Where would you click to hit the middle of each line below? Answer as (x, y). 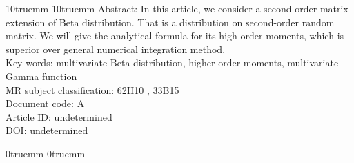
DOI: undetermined (47, 130)
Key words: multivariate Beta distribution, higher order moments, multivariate (172, 63)
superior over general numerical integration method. (116, 49)
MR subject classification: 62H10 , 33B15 (92, 89)
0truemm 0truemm (46, 153)
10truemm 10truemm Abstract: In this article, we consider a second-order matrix (177, 8)
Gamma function (41, 76)
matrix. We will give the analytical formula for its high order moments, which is (175, 36)
